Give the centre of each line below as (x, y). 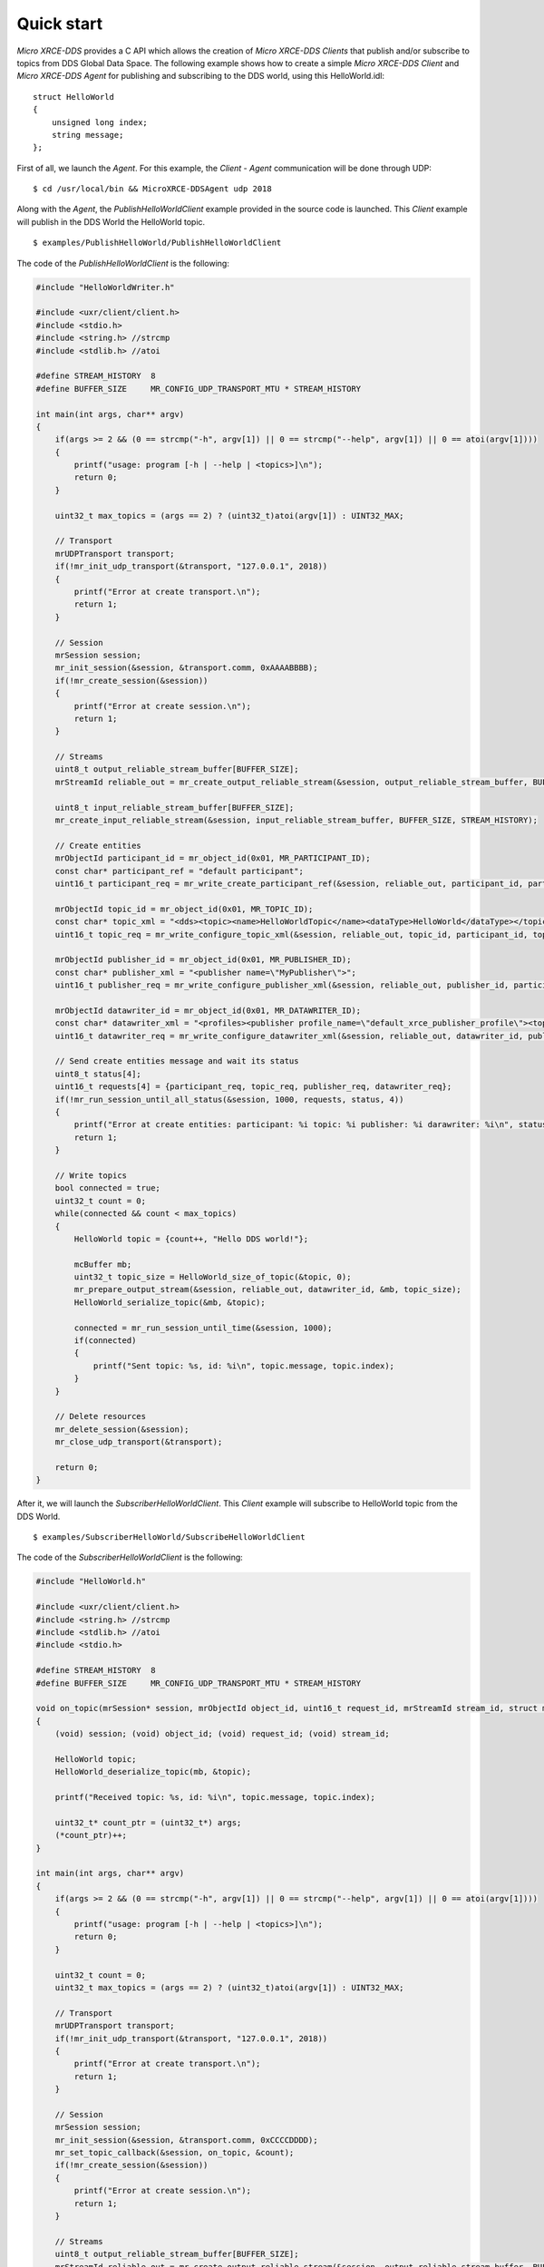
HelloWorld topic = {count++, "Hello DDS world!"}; (191, 1239)
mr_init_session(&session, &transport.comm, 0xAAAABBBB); (186, 668)
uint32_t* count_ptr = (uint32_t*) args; (148, 1822)
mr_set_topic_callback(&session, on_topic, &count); (175, 2153)
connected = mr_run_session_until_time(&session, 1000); (203, 1328)
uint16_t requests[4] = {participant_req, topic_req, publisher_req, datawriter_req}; (253, 1087)
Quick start (60, 24)
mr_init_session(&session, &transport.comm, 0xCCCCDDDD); (186, 2140)
